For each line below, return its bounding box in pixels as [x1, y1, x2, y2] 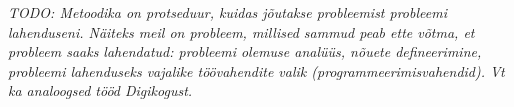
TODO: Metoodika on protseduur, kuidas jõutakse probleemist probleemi [8, 2, 447, 22]
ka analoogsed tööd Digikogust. [8, 80, 193, 101]
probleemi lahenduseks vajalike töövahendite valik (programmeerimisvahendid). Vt [8, 60, 505, 81]
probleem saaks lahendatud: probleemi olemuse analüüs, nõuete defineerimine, [8, 41, 482, 62]
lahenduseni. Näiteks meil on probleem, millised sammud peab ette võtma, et [8, 21, 475, 42]
